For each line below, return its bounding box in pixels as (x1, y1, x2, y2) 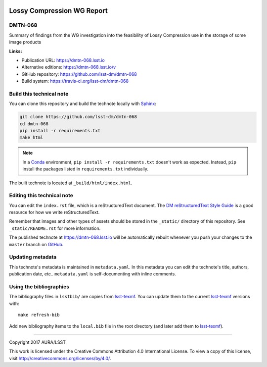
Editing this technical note (9, 192, 74, 199)
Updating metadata (9, 254, 57, 261)
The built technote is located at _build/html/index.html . (9, 180, 133, 186)
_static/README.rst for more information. (9, 225, 101, 231)
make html (19, 135, 44, 141)
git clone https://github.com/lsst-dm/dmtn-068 (19, 114, 137, 120)
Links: (9, 48, 22, 54)
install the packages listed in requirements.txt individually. (22, 166, 148, 172)
